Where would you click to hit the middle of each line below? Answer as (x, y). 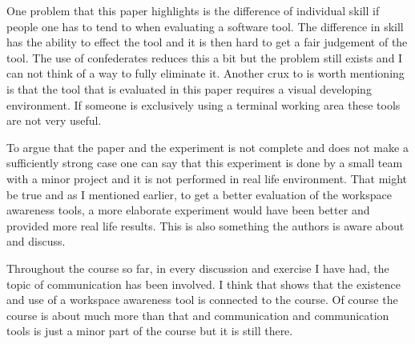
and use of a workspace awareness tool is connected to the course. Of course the (202, 300)
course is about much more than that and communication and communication (198, 315)
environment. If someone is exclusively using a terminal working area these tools (203, 104)
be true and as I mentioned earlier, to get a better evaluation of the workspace (199, 194)
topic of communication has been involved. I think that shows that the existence (203, 284)
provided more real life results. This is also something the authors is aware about (205, 225)
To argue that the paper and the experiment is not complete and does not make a (207, 147)
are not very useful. (54, 120)
